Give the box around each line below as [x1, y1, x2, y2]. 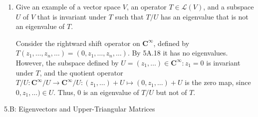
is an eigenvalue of [83, 86, 139, 97]
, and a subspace [203, 1, 254, 11]
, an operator [127, 1, 167, 11]
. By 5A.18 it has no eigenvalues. [127, 47, 228, 58]
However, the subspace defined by [15, 57, 119, 67]
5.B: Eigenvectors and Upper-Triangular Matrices [4, 103, 155, 114]
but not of [156, 86, 187, 97]
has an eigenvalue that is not [160, 11, 249, 21]
